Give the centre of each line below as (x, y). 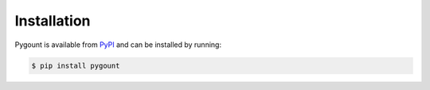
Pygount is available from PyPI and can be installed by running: (118, 45)
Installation (53, 21)
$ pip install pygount (76, 65)
